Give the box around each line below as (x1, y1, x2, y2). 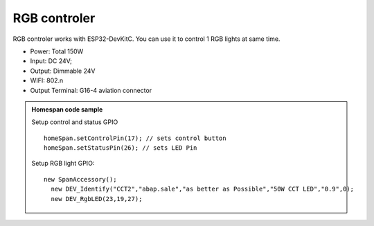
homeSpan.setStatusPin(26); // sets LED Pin (44, 144, 197, 152)
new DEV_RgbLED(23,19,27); (51, 195, 143, 202)
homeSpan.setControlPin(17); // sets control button (44, 134, 226, 142)
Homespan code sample (31, 105, 103, 114)
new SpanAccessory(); (44, 175, 117, 183)
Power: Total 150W (30, 47, 84, 55)
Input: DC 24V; (30, 57, 73, 65)
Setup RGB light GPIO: (31, 159, 95, 168)
